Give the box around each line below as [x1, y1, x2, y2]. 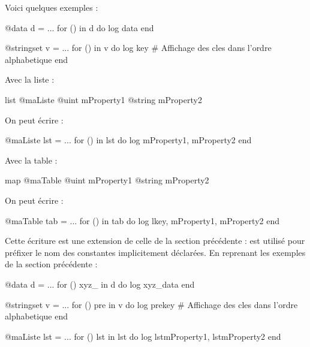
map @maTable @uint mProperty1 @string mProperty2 [5, 174, 209, 186]
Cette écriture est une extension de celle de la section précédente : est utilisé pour [5, 234, 305, 247]
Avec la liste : [5, 73, 55, 86]
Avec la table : [5, 153, 58, 166]
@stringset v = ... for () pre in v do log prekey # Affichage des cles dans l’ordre [5, 298, 298, 310]
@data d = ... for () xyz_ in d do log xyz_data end [5, 277, 195, 290]
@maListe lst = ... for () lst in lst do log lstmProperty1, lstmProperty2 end [5, 330, 281, 342]
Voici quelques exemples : [5, 1, 98, 13]
